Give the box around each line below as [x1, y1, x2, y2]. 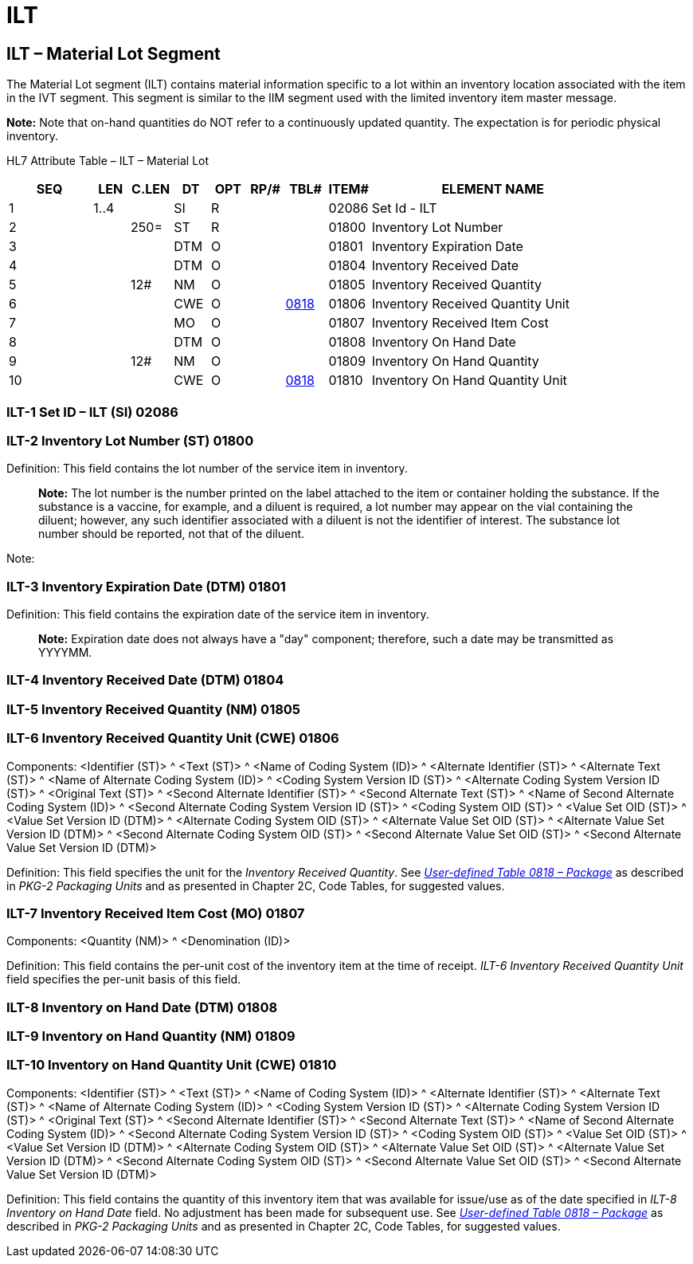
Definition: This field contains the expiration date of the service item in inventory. [6, 607, 429, 622]
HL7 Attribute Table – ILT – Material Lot [6, 154, 209, 168]
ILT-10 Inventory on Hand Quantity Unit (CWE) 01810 [6, 1057, 337, 1074]
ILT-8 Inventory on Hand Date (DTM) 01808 [6, 999, 278, 1015]
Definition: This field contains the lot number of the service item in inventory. [6, 461, 408, 476]
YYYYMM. [38, 646, 92, 660]
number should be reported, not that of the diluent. [38, 527, 305, 541]
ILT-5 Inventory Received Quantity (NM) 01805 [6, 701, 301, 717]
